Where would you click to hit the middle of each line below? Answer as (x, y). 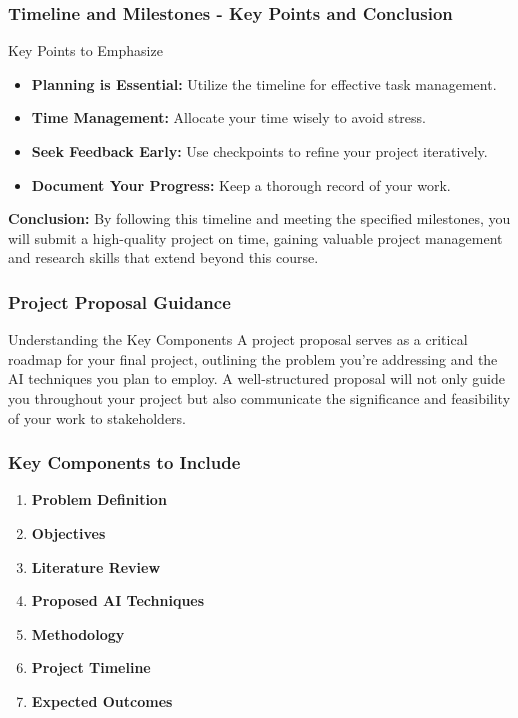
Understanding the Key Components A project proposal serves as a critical (238, 339)
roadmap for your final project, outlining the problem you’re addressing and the (253, 358)
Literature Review (96, 566)
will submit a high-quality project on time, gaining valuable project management (255, 237)
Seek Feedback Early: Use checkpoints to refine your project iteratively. (259, 151)
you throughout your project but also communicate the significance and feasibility (259, 397)
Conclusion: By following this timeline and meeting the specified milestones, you (259, 218)
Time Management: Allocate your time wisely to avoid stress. (228, 117)
